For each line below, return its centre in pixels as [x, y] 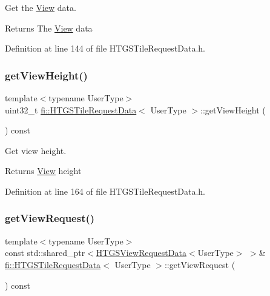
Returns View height [43, 171]
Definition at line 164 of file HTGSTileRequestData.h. [105, 191]
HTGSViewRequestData [141, 253]
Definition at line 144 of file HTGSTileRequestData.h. [105, 48]
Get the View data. [41, 7]
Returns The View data [49, 28]
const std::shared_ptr [45, 253]
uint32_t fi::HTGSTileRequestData [71, 109]
